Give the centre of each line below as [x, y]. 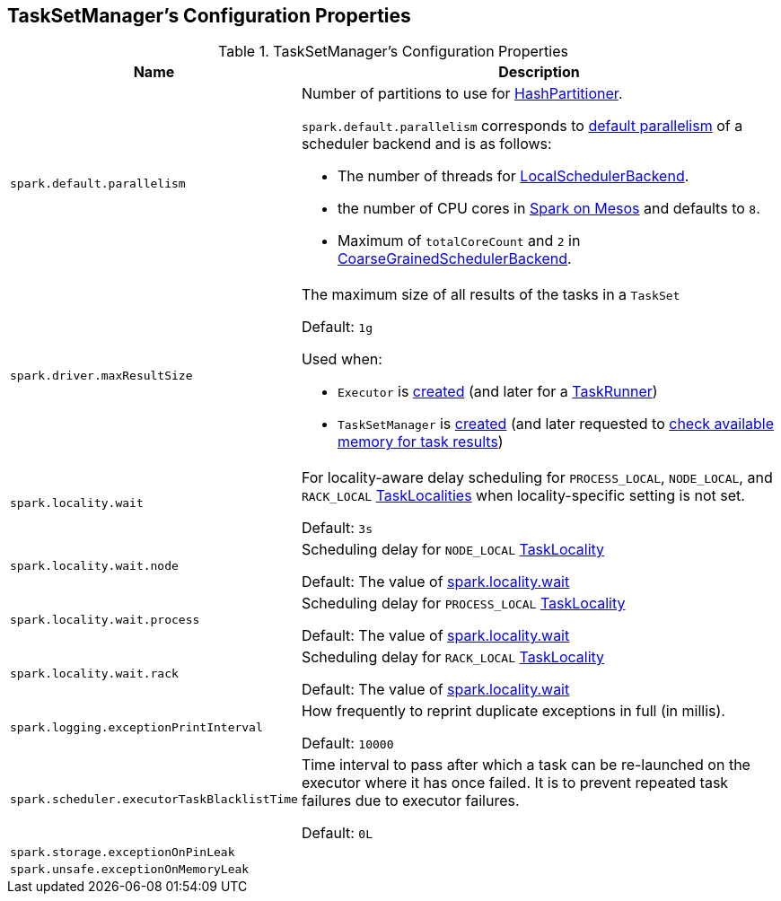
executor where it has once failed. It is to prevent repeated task [515, 783]
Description [539, 72]
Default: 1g [337, 327]
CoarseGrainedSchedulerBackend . [454, 259]
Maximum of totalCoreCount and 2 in [459, 241]
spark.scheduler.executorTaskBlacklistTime [154, 799]
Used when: [342, 359]
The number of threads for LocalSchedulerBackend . [513, 176]
